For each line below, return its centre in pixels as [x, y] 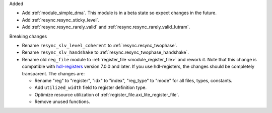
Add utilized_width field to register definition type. [91, 87]
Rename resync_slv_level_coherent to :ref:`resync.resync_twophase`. [99, 45]
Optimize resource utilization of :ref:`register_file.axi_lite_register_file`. [107, 94]
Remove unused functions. [62, 102]
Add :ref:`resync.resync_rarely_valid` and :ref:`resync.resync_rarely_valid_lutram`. [106, 27]
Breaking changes [28, 36]
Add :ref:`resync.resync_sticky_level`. [61, 20]
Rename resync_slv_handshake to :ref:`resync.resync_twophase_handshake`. [105, 52]
